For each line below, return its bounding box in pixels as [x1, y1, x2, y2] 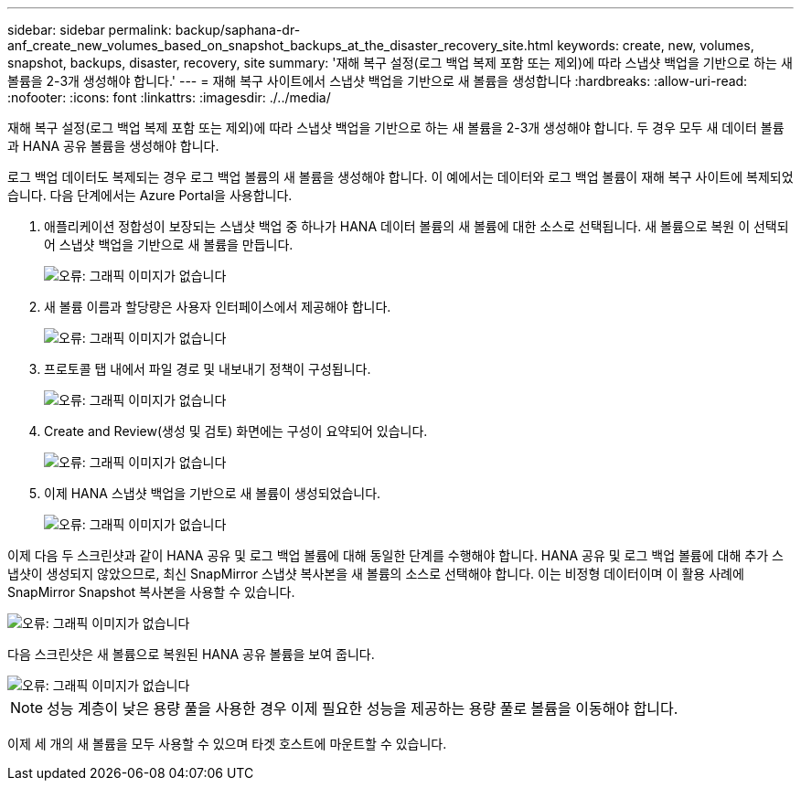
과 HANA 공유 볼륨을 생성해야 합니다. [7, 138, 219, 154]
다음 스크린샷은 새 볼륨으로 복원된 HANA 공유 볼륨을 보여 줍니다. [7, 646, 375, 662]
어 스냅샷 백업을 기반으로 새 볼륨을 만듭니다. [44, 237, 294, 252]
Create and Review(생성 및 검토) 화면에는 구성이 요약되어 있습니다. [44, 423, 428, 439]
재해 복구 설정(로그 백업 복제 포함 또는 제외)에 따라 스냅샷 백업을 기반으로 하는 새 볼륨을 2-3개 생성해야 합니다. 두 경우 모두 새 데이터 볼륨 [7, 120, 785, 135]
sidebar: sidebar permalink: [7, 22, 172, 37]
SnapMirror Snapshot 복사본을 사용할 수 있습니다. [7, 584, 295, 600]
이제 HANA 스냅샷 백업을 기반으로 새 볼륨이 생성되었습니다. [44, 485, 381, 501]
